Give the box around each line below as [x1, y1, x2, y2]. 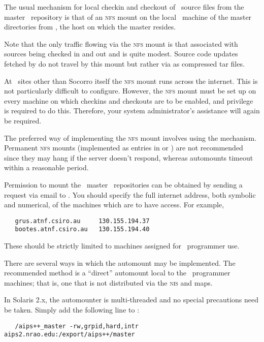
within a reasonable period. [4, 162, 89, 173]
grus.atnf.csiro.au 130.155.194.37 [15, 217, 150, 225]
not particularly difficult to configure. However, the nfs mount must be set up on [4, 85, 256, 96]
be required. [4, 115, 42, 126]
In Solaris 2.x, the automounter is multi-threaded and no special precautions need [4, 294, 258, 305]
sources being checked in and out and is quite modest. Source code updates [4, 48, 238, 59]
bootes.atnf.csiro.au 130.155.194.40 [15, 226, 150, 233]
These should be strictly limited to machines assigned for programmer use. [4, 240, 240, 251]
